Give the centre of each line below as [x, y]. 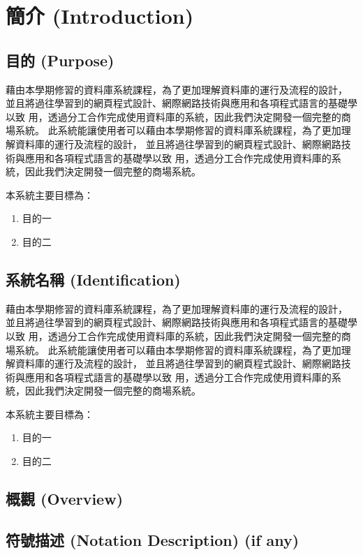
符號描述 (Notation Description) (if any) [153, 539]
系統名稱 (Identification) [93, 279]
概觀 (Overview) [65, 499]
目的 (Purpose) [60, 60]
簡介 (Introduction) [100, 16]
